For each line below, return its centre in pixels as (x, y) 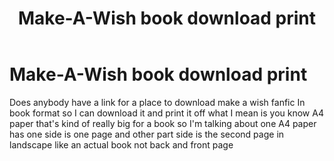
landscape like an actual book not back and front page (121, 144)
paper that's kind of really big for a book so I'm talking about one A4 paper (163, 123)
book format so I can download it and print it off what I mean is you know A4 (166, 113)
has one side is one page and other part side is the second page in (147, 134)
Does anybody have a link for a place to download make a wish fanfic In (157, 102)
